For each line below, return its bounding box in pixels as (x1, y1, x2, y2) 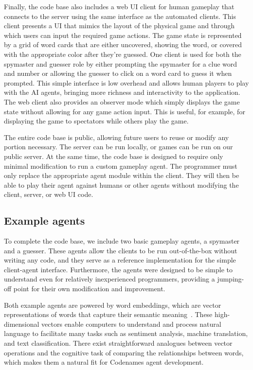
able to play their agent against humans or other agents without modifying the (4, 179, 239, 190)
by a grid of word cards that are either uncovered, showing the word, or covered (4, 39, 242, 50)
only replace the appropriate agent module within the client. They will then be (4, 170, 239, 180)
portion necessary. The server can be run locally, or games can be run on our (4, 141, 233, 152)
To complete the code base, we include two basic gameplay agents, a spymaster (4, 236, 240, 246)
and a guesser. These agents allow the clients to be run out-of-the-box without (4, 245, 237, 255)
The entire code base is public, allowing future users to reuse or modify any (4, 132, 229, 142)
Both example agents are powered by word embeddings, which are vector (4, 300, 221, 310)
